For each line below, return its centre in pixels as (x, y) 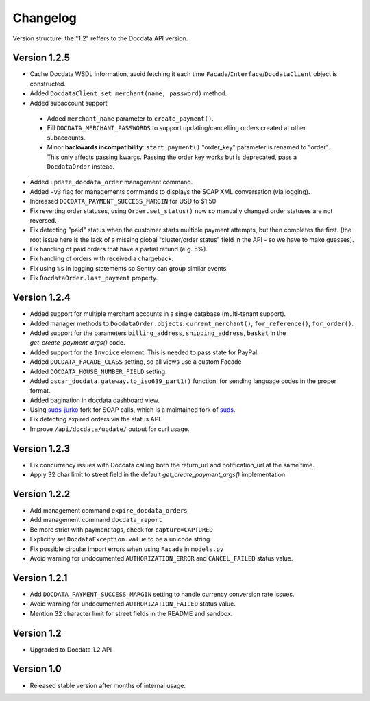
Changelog (45, 18)
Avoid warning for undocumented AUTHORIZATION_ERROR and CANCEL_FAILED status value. (161, 558)
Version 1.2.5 (41, 58)
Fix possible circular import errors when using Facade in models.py (127, 549)
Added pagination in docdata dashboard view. (95, 400)
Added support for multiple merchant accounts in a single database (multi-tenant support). (158, 314)
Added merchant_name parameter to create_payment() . (130, 119)
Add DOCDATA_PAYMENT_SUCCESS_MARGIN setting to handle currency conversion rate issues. (162, 594)
